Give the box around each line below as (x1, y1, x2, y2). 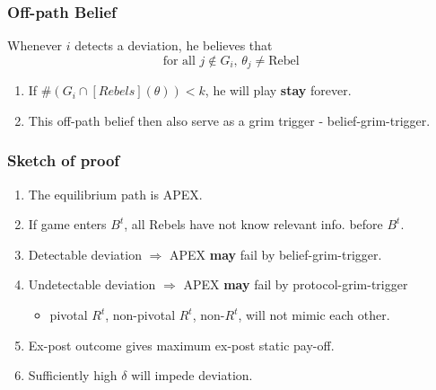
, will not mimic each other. (238, 306, 390, 324)
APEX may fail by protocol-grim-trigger (183, 275, 408, 294)
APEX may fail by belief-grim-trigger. (170, 244, 382, 263)
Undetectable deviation (28, 275, 156, 294)
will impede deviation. (131, 366, 253, 385)
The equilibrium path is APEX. (28, 184, 203, 203)
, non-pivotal (105, 306, 176, 324)
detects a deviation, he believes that (74, 36, 273, 55)
